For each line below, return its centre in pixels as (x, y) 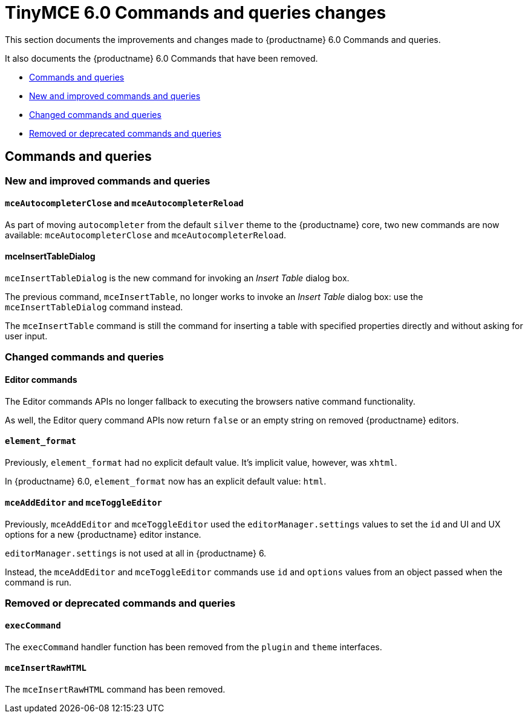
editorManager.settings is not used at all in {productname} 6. (136, 553)
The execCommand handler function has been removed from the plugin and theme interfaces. (194, 647)
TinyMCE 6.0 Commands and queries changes (196, 13)
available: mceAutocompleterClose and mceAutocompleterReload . (146, 235)
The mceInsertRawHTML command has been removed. (115, 689)
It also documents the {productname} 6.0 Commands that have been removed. (161, 58)
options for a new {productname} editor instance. (103, 535)
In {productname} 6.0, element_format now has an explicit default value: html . (166, 481)
